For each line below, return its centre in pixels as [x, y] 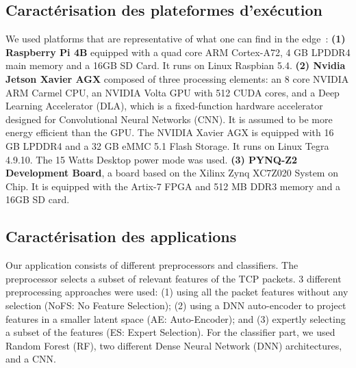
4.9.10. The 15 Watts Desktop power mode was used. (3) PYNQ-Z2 [152, 159]
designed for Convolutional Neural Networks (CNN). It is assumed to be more [169, 119]
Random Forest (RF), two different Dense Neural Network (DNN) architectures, [174, 345]
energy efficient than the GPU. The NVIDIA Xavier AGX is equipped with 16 [170, 132]
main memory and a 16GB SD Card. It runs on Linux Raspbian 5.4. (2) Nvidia [176, 65]
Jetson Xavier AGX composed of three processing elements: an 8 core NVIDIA [177, 78]
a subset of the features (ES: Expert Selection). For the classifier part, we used [170, 332]
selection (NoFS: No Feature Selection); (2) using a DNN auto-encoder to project [176, 305]
